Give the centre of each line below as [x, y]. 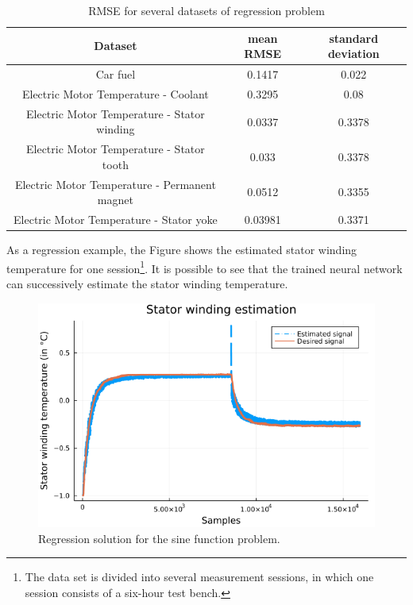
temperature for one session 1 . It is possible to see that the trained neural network [205, 267]
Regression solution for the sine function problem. [159, 538]
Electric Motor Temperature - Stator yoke [116, 220]
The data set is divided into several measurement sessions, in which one [199, 577]
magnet [115, 200]
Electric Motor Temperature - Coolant [115, 93]
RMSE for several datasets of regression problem [206, 10]
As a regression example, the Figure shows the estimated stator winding [182, 250]
